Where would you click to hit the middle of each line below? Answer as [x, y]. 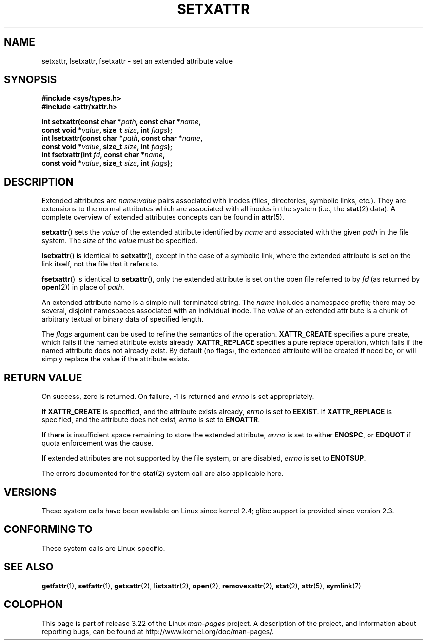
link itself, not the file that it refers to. [100, 264]
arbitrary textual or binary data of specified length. [123, 319]
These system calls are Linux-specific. [103, 548]
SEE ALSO [29, 567]
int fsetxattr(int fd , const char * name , [103, 155]
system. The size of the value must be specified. [119, 241]
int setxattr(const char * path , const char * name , [121, 122]
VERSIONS [30, 492]
